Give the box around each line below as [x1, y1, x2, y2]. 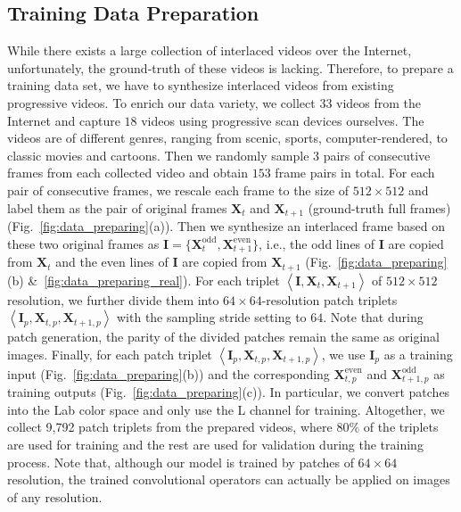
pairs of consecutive [323, 145, 431, 164]
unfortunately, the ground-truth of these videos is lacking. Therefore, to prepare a [7, 58, 454, 77]
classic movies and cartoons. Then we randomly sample [7, 145, 309, 164]
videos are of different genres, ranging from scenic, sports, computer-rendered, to [7, 128, 448, 147]
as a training [383, 344, 453, 363]
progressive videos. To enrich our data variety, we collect [7, 93, 316, 111]
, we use [321, 344, 366, 363]
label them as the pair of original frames [7, 198, 227, 217]
